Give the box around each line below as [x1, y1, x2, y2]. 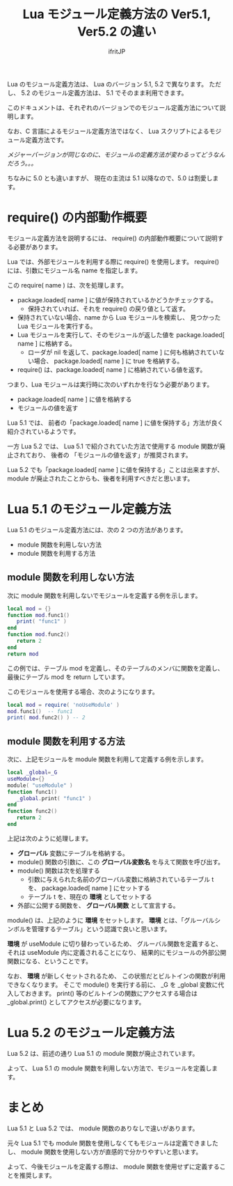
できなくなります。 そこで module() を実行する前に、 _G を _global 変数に [7, 980, 218, 989]
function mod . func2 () [7, 631, 70, 638]
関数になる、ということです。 [7, 957, 93, 965]
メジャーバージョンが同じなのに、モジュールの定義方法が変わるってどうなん [7, 150, 225, 159]
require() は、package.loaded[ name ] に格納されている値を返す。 [17, 365, 207, 373]
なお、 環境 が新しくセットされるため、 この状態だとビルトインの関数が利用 [7, 972, 226, 980]
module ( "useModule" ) [7, 781, 73, 789]
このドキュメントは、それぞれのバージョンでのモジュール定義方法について [7, 103, 220, 111]
